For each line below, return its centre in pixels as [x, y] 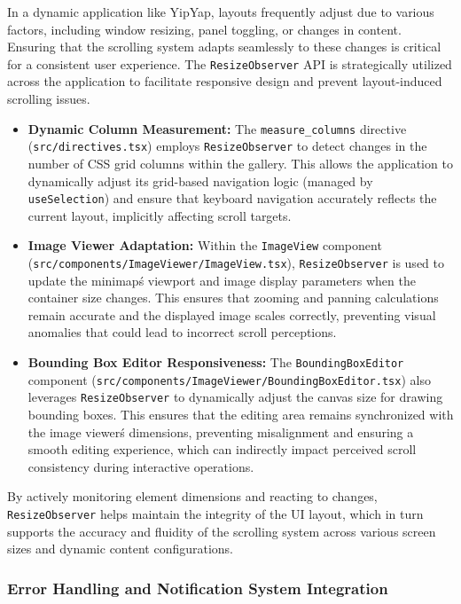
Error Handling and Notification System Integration [198, 588]
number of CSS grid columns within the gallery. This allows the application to [240, 163]
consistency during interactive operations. [141, 466]
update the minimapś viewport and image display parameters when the [222, 280]
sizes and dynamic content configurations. [120, 549]
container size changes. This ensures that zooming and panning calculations [233, 298]
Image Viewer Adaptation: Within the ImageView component [205, 245]
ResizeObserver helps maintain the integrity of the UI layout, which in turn [215, 514]
